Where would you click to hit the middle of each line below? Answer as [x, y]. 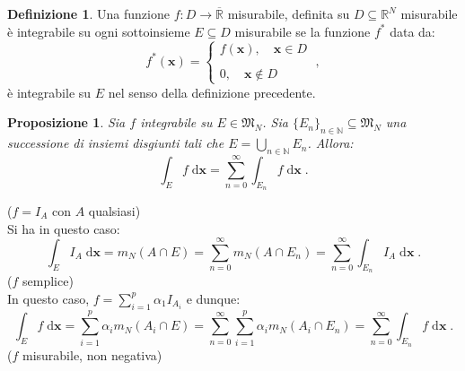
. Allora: [330, 143]
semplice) [48, 281]
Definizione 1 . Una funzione [88, 13]
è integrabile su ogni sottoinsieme [99, 31]
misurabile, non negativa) [92, 354]
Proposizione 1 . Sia [66, 122]
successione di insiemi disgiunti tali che [116, 143]
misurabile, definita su [289, 13]
